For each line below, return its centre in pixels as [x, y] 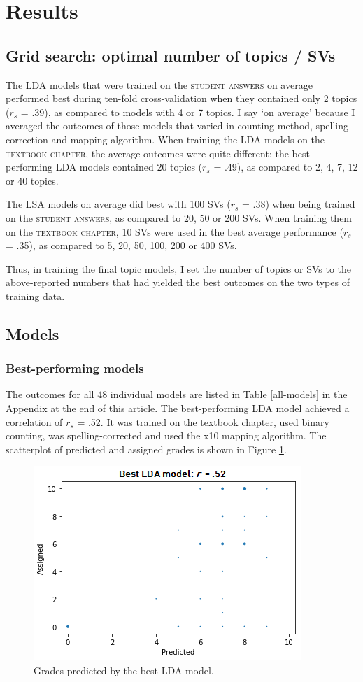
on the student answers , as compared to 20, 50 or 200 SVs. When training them [179, 217]
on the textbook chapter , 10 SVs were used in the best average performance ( [175, 231]
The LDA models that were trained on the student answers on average [159, 84]
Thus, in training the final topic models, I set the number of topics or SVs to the [179, 268]
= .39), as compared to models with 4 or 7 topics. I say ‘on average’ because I [188, 112]
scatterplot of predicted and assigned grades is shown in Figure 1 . [146, 449]
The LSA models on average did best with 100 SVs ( [118, 204]
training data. [35, 296]
